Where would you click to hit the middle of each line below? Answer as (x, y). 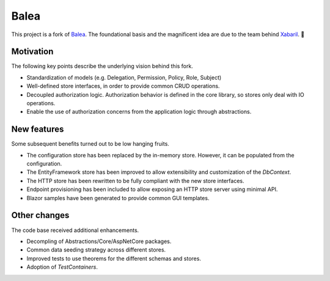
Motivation (32, 52)
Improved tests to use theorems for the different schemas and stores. (114, 258)
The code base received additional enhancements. (75, 230)
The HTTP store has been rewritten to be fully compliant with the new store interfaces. (135, 181)
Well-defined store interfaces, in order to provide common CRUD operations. (123, 86)
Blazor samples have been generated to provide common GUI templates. (118, 198)
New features (38, 129)
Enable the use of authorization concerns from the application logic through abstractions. (139, 112)
